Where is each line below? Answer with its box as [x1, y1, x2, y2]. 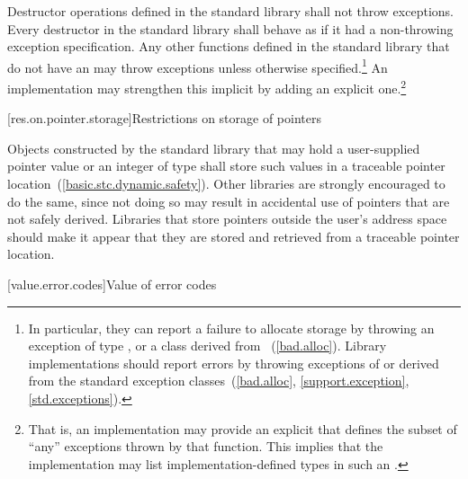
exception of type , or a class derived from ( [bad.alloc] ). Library [28, 336, 387, 355]
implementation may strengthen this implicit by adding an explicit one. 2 [7, 76, 407, 97]
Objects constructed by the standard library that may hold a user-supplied [7, 138, 420, 157]
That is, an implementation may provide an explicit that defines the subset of [28, 419, 457, 438]
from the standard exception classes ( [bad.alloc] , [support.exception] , [28, 371, 409, 390]
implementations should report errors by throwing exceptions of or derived [28, 353, 439, 372]
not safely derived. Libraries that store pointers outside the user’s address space [7, 209, 447, 228]
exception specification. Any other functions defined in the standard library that [7, 37, 450, 56]
